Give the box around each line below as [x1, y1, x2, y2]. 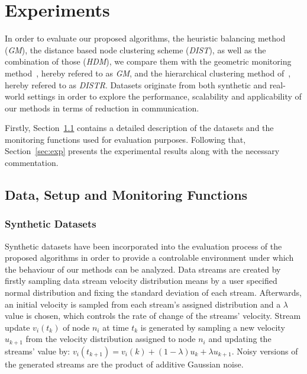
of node [63, 321, 90, 333]
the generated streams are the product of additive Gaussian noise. [5, 357, 244, 370]
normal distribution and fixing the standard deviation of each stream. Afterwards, [5, 286, 302, 299]
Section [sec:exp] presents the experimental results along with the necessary [5, 145, 280, 157]
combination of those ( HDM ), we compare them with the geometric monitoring [5, 55, 292, 68]
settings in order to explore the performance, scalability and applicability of [27, 90, 302, 103]
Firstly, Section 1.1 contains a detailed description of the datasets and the [5, 122, 274, 134]
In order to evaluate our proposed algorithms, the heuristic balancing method [5, 32, 286, 44]
